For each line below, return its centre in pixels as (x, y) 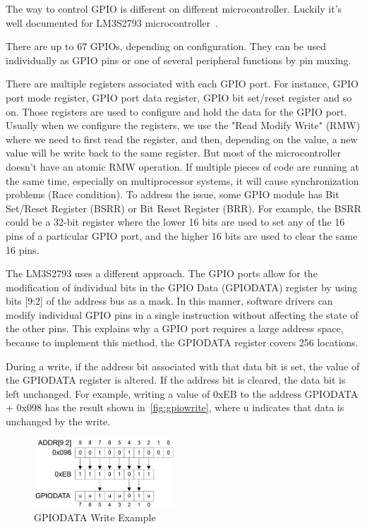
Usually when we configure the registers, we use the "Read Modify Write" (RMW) (183, 125)
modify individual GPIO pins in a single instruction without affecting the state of (182, 314)
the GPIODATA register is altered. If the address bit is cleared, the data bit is (176, 380)
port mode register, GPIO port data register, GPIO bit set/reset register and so (179, 97)
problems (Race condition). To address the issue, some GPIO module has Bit (173, 194)
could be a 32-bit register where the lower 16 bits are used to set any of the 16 (175, 222)
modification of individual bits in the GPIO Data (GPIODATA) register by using (182, 287)
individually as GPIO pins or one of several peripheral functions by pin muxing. (179, 60)
